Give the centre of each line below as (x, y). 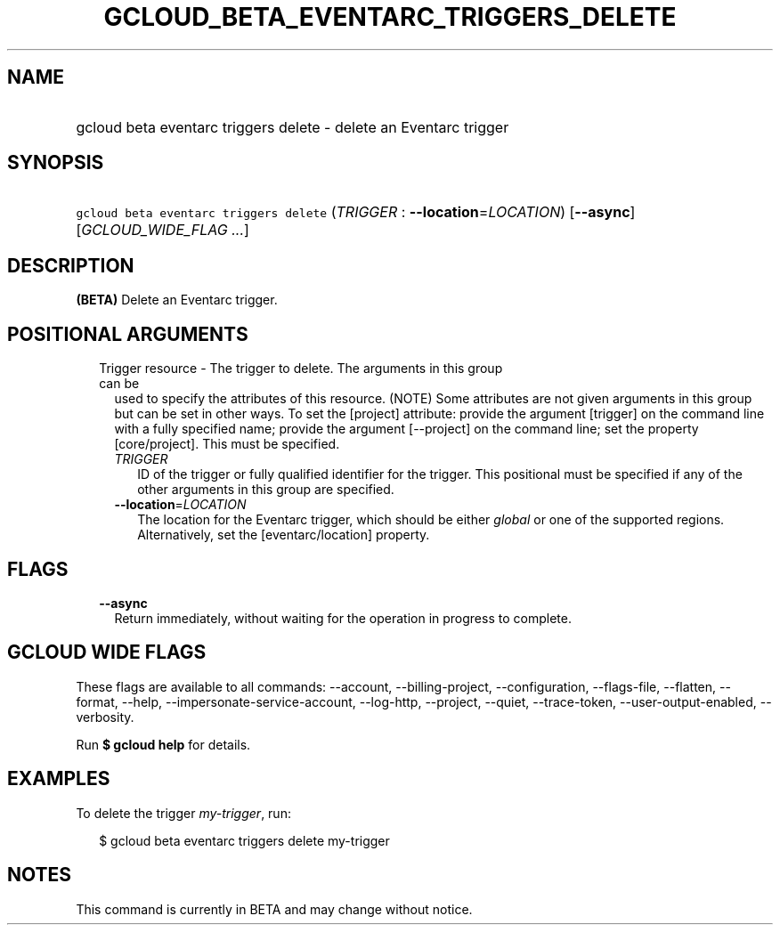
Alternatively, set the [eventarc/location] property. (284, 535)
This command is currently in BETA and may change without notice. (274, 909)
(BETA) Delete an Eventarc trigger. (177, 300)
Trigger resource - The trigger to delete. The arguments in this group (301, 369)
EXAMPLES (59, 779)
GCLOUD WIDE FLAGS (107, 652)
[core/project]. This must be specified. (227, 444)
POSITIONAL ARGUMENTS (128, 334)
